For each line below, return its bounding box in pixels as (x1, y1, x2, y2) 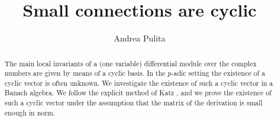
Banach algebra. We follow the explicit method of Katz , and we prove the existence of (4, 88, 271, 98)
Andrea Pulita (114, 32, 166, 44)
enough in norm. (4, 107, 56, 117)
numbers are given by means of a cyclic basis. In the (4, 68, 166, 78)
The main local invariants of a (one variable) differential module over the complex (4, 58, 257, 68)
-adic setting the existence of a (171, 68, 266, 78)
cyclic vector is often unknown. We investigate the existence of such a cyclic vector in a (4, 78, 273, 88)
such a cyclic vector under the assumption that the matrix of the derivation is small (4, 98, 263, 108)
